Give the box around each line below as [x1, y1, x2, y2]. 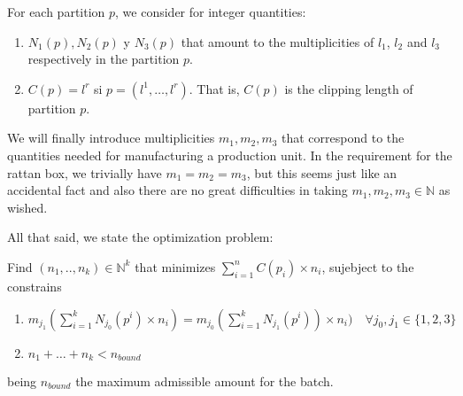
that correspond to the [282, 128, 405, 147]
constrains [7, 276, 62, 295]
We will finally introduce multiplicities [7, 128, 215, 147]
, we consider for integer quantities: [115, 3, 306, 20]
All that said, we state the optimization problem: [7, 228, 274, 246]
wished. [7, 198, 48, 216]
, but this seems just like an [246, 163, 397, 182]
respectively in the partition [27, 50, 180, 68]
